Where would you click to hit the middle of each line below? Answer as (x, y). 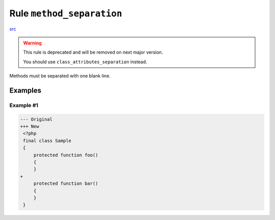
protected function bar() (66, 184)
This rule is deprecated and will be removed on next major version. (93, 52)
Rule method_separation (66, 13)
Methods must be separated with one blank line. (60, 76)
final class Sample (47, 141)
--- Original (36, 119)
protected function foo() (66, 155)
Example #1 (24, 105)
